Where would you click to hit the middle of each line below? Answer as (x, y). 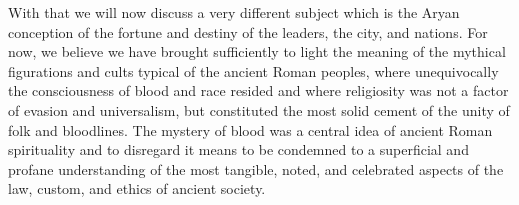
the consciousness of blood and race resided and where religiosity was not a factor (258, 90)
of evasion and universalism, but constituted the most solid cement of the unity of (259, 109)
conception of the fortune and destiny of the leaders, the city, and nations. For (248, 31)
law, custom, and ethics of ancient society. (137, 188)
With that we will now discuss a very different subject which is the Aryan (234, 12)
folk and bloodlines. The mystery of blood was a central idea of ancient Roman (250, 129)
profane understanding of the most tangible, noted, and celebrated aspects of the (256, 168)
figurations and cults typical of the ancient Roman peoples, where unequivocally (253, 70)
